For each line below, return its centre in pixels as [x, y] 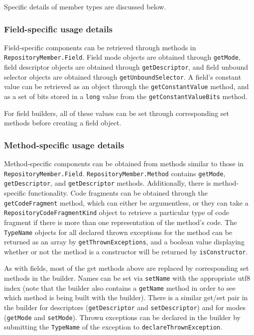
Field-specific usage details [59, 29]
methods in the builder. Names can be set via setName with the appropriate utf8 [127, 278]
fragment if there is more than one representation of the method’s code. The [121, 222]
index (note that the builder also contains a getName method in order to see [120, 287]
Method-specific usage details [64, 145]
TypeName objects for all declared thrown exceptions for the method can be [118, 232]
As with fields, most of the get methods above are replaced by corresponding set [127, 268]
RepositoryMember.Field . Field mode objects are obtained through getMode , [122, 57]
